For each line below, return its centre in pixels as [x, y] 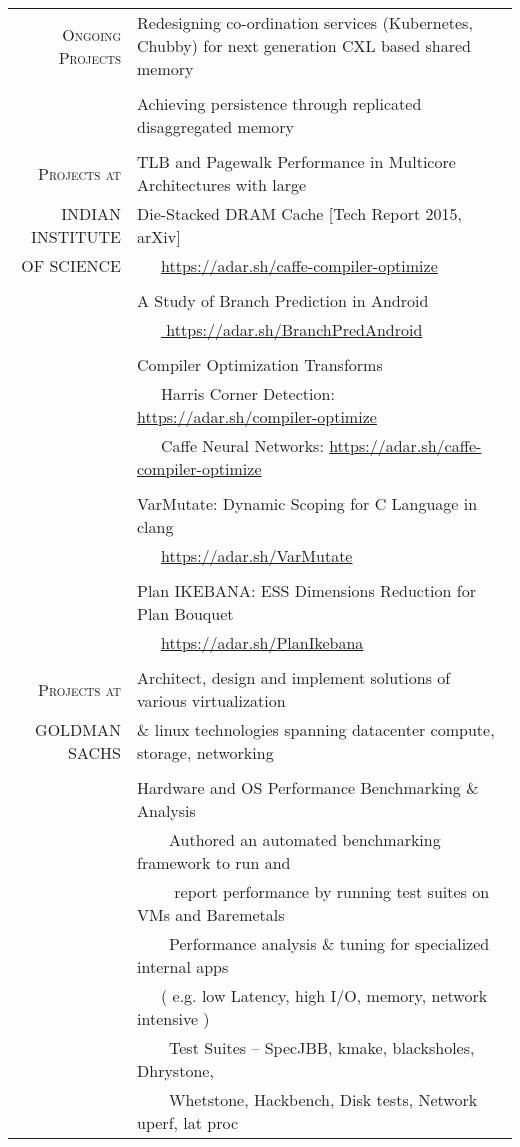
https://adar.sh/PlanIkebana [262, 642]
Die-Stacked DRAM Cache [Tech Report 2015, [299, 213]
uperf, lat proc [188, 1122]
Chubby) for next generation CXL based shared [304, 45]
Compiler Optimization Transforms [260, 364]
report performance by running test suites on [332, 891]
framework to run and [214, 862]
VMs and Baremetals [211, 914]
